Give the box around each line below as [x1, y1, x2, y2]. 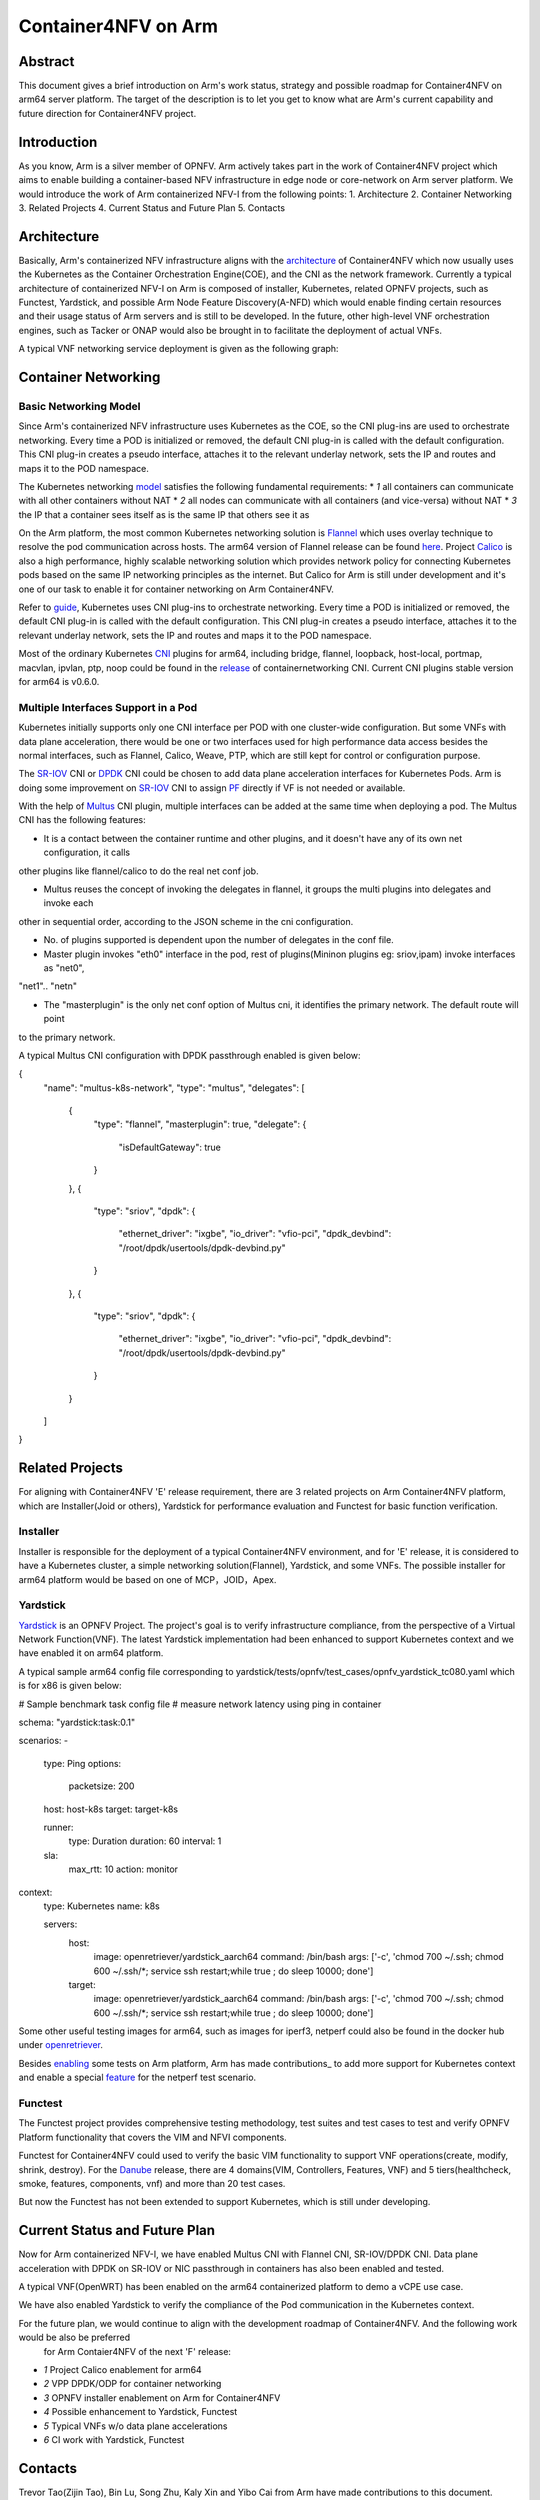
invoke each [43, 897, 94, 909]
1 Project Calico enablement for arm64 [43, 2363, 202, 2375]
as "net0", [43, 961, 85, 974]
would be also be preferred [18, 2331, 131, 2344]
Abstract [18, 53, 75, 70]
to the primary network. [18, 1031, 116, 1043]
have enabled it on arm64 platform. [18, 1647, 164, 1659]
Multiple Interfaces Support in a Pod [18, 700, 198, 714]
